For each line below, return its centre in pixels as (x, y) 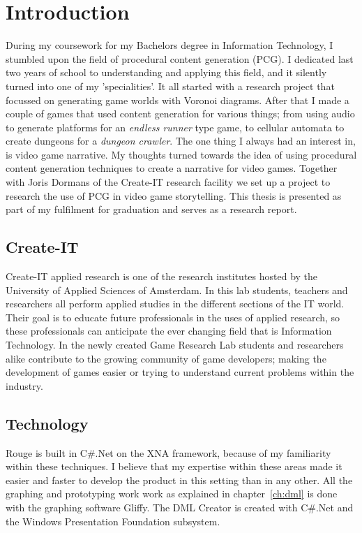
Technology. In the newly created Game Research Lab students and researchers (175, 345)
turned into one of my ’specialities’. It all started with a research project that (170, 86)
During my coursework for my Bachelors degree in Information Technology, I (169, 45)
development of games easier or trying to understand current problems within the (180, 372)
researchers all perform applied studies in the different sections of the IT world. (175, 304)
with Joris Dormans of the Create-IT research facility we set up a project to (168, 182)
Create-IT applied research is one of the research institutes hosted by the (162, 276)
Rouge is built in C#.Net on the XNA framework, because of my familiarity (168, 452)
